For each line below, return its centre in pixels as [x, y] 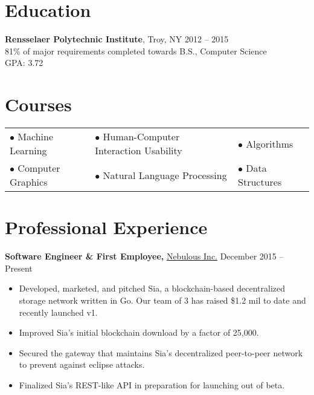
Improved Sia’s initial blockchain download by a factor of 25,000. [139, 332]
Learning [28, 151]
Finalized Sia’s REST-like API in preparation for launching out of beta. [152, 384]
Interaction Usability [139, 151]
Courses [38, 104]
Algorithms [270, 143]
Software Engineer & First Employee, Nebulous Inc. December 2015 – [144, 256]
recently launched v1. [58, 312]
